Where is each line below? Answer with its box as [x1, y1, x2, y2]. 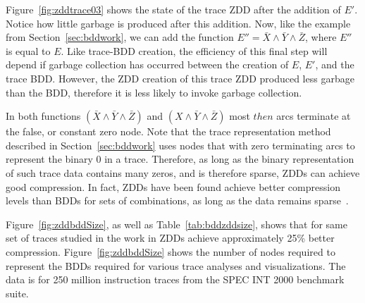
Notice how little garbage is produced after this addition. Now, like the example [6, 16, 351, 30]
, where [304, 30, 337, 44]
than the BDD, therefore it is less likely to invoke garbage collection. [6, 85, 302, 99]
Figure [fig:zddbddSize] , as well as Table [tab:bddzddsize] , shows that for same [6, 216, 347, 231]
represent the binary [6, 151, 93, 166]
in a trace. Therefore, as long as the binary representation [104, 151, 354, 166]
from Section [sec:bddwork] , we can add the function [6, 30, 234, 44]
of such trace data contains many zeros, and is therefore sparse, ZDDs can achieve [6, 165, 360, 180]
